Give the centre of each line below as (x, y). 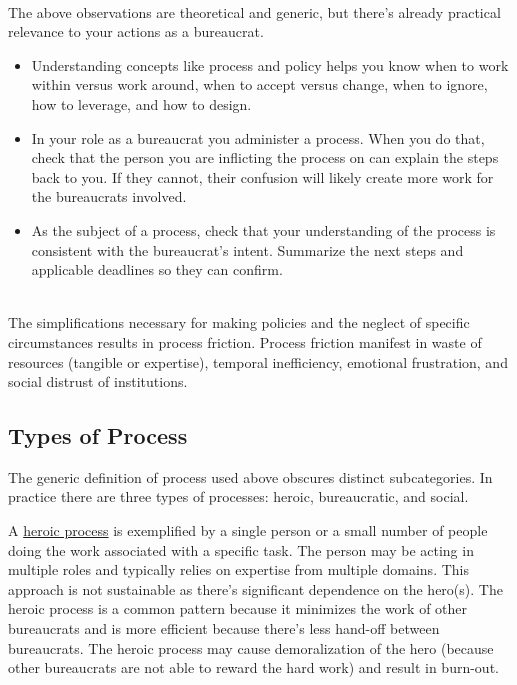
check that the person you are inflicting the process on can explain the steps (265, 157)
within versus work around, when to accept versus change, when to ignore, (259, 84)
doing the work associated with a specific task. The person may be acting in (241, 549)
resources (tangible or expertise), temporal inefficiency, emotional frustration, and (258, 361)
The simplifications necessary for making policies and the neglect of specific (239, 322)
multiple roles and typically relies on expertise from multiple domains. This (238, 569)
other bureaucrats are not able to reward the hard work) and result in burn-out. (253, 667)
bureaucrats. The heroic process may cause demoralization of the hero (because (251, 647)
